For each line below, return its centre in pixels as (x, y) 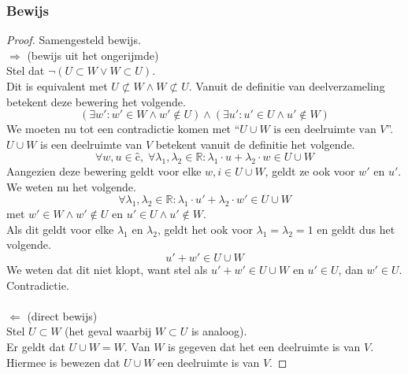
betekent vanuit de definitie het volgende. (255, 144)
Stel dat (26, 70)
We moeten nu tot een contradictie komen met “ (123, 129)
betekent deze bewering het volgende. (96, 101)
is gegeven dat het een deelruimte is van (264, 346)
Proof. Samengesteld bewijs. (74, 40)
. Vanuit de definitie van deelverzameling (287, 86)
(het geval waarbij (108, 331)
